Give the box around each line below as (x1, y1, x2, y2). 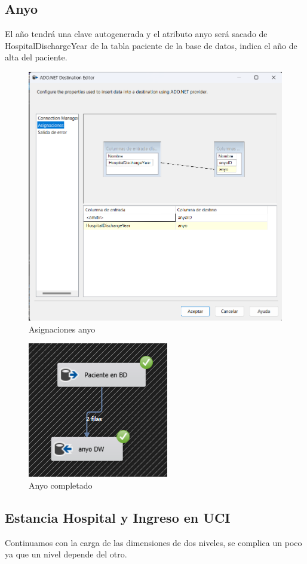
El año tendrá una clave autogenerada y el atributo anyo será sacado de (5, 28, 268, 40)
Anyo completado (29, 478, 93, 491)
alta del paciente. (5, 51, 67, 63)
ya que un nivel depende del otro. (5, 548, 127, 560)
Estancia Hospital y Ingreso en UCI (5, 508, 231, 526)
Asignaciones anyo (29, 322, 96, 335)
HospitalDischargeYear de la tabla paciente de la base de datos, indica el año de (5, 39, 297, 51)
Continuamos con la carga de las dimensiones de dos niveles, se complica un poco (5, 536, 302, 548)
